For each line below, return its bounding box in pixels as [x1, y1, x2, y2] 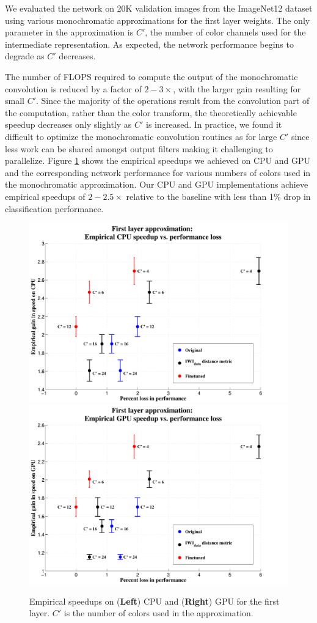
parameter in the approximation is [5, 26, 134, 39]
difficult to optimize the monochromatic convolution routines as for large [5, 130, 277, 142]
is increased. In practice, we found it [146, 118, 282, 131]
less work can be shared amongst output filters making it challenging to [5, 142, 273, 155]
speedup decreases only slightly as [5, 118, 132, 131]
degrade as [5, 50, 45, 62]
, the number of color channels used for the [145, 26, 306, 39]
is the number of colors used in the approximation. [64, 606, 253, 619]
